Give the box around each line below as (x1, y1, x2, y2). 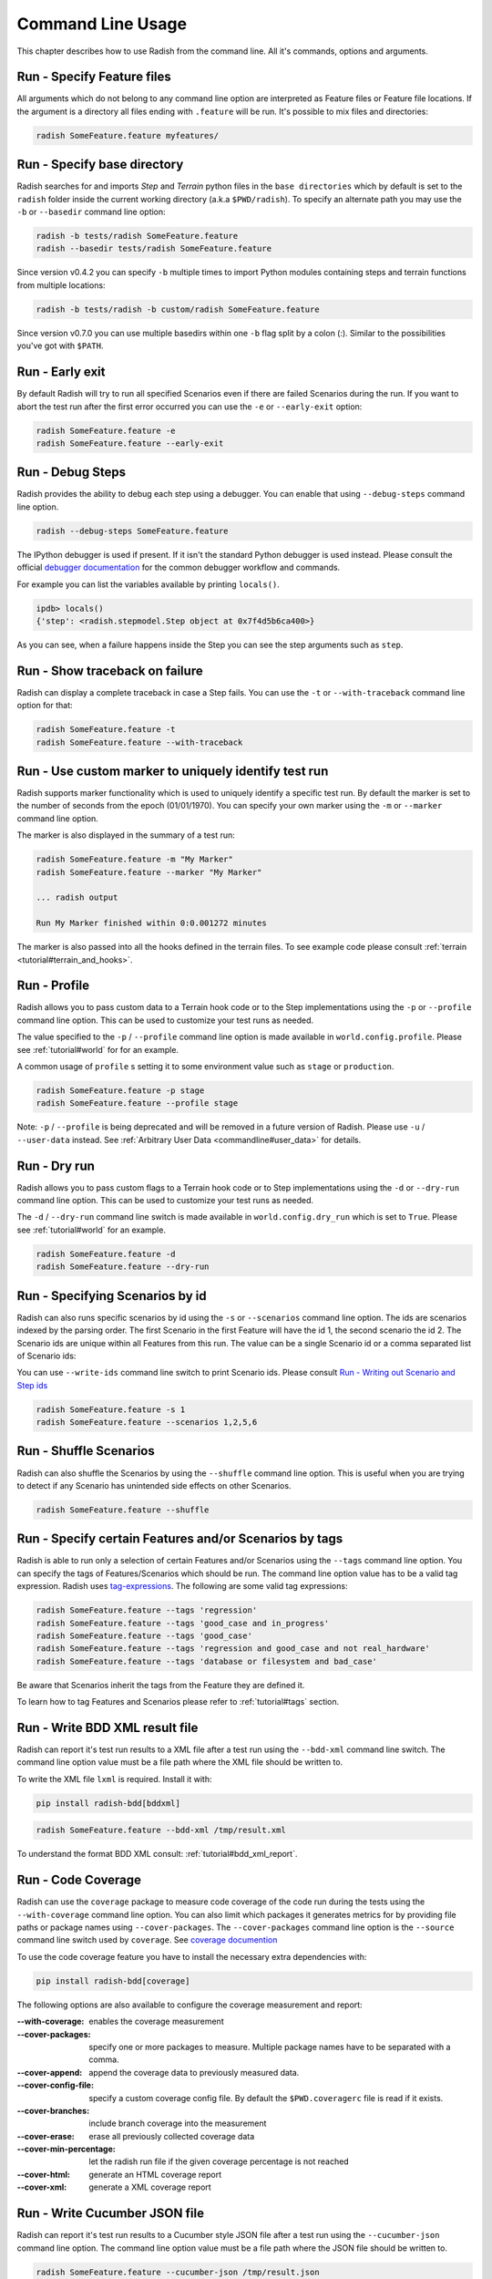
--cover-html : (16, 2169, 70, 2180)
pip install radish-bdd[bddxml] (36, 1798, 181, 1809)
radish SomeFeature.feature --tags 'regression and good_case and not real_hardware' (36, 1644, 430, 1654)
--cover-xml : (16, 2181, 67, 2192)
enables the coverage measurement (88, 2016, 224, 2027)
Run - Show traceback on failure (16, 663, 204, 678)
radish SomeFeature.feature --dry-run (36, 1262, 210, 1272)
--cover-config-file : (16, 2079, 95, 2091)
